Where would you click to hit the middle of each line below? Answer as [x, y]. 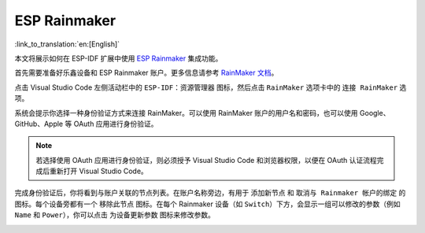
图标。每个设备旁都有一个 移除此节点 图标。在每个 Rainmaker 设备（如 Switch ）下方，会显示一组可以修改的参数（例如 [207, 204]
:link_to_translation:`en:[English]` [67, 44]
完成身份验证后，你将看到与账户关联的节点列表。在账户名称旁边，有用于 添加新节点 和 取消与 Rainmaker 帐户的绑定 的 [210, 193]
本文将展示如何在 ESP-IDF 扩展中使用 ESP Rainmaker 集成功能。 [118, 58]
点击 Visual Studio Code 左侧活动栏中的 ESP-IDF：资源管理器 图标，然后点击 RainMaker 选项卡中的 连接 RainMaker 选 [211, 87]
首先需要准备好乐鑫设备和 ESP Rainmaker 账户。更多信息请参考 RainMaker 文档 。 [146, 73]
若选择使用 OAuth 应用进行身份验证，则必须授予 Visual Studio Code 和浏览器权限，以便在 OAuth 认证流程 [207, 160]
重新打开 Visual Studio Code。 [99, 171]
